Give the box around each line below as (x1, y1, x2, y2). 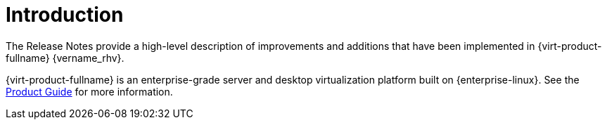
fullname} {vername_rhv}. (6, 51, 124, 64)
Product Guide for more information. (6, 85, 173, 98)
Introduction (6, 3, 124, 27)
